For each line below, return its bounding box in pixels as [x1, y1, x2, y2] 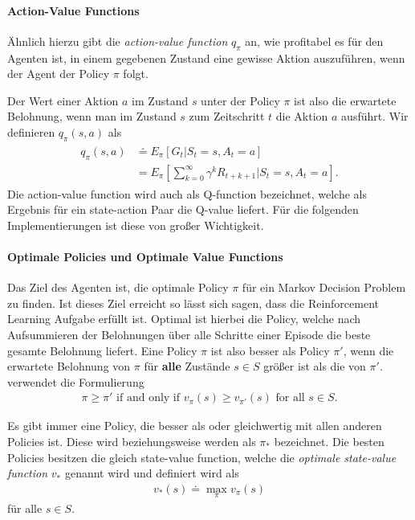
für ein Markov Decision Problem [242, 279, 406, 296]
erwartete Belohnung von [7, 358, 131, 375]
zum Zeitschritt [189, 108, 265, 125]
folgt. [123, 65, 149, 82]
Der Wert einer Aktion [7, 92, 119, 109]
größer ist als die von [263, 358, 366, 375]
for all [275, 392, 305, 404]
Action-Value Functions [7, 2, 140, 18]
